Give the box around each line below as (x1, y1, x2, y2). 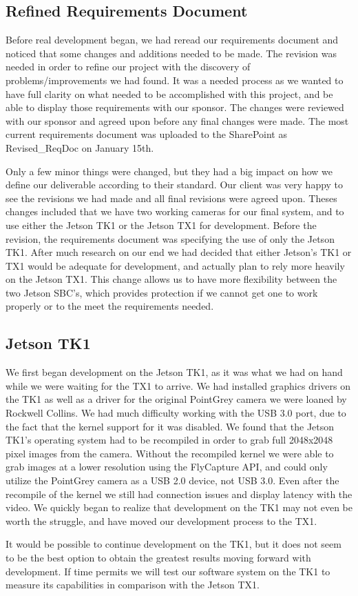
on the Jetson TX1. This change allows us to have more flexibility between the (6, 272, 337, 286)
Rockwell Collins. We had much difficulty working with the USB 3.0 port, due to (6, 406, 346, 420)
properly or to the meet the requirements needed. (6, 299, 214, 313)
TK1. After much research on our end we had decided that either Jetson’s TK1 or (6, 245, 352, 259)
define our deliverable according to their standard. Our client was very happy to (6, 177, 344, 192)
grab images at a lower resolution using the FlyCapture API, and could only (6, 459, 328, 474)
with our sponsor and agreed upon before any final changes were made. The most (6, 113, 349, 128)
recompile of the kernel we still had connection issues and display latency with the (6, 486, 352, 501)
